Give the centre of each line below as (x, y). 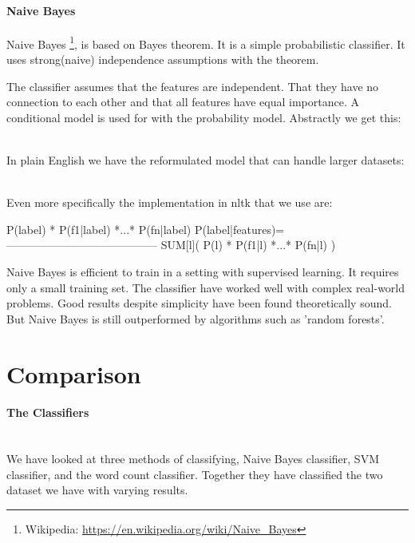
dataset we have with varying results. (97, 490)
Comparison (74, 373)
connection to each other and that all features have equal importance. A (183, 102)
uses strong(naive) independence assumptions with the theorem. (163, 59)
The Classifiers (48, 412)
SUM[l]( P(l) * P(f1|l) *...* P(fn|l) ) (248, 245)
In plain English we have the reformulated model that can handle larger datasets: (206, 160)
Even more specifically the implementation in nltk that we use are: (170, 202)
